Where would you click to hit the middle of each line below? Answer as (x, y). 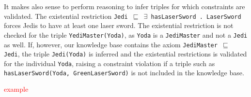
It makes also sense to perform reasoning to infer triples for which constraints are (125, 6)
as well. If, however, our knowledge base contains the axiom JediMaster (111, 44)
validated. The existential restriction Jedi (66, 16)
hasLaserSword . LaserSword (196, 17)
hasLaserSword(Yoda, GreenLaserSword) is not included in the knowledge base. (124, 73)
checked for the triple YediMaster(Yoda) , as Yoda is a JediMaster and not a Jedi (126, 35)
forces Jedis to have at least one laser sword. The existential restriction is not (119, 25)
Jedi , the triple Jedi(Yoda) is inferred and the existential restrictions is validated (125, 54)
